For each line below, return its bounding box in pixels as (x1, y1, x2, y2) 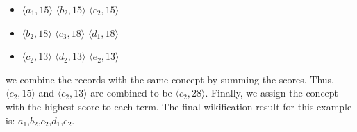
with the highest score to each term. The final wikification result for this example (6, 99, 352, 113)
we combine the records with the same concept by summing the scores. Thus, (6, 72, 334, 86)
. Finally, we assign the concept (205, 85, 339, 100)
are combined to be (90, 85, 172, 100)
